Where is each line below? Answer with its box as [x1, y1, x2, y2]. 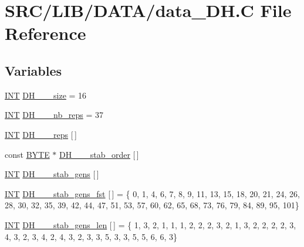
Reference [5, 21, 86, 45]
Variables [5, 61, 62, 79]
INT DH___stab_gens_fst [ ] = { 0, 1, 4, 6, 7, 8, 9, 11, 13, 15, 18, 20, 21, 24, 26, [5, 187, 300, 199]
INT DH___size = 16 [5, 89, 87, 101]
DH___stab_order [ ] [59, 148, 139, 160]
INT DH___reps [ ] [5, 128, 77, 140]
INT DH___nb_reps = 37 [5, 109, 103, 121]
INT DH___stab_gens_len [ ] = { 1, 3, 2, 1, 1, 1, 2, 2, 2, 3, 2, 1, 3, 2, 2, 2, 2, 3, [5, 218, 296, 231]
